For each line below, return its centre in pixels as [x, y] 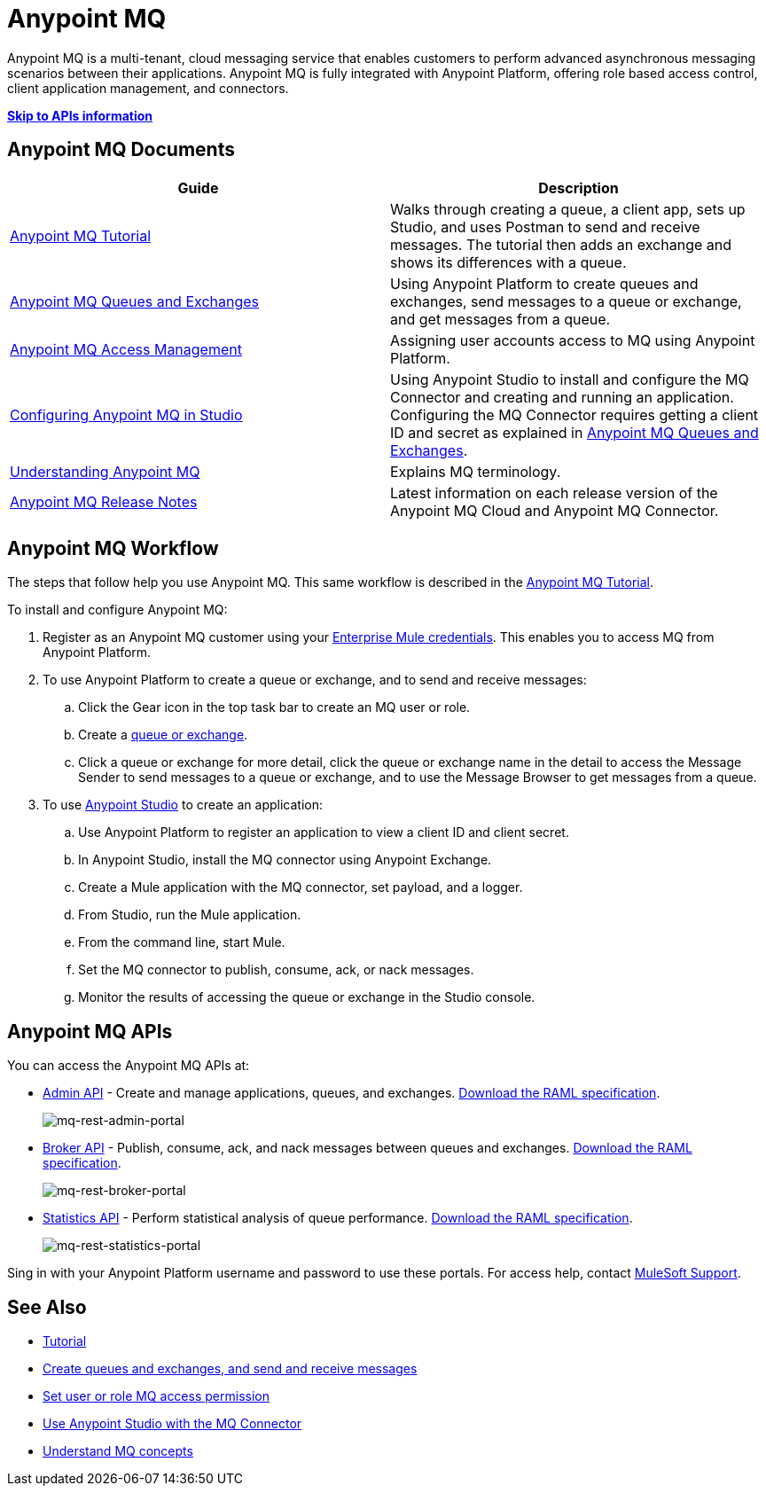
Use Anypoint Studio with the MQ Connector [172, 1424]
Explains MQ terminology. [476, 471]
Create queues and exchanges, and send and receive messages [230, 1369]
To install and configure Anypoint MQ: [117, 610]
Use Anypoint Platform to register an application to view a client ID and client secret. [324, 832]
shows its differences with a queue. [508, 262]
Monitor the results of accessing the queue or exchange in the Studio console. [307, 997]
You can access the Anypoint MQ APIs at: [129, 1066]
